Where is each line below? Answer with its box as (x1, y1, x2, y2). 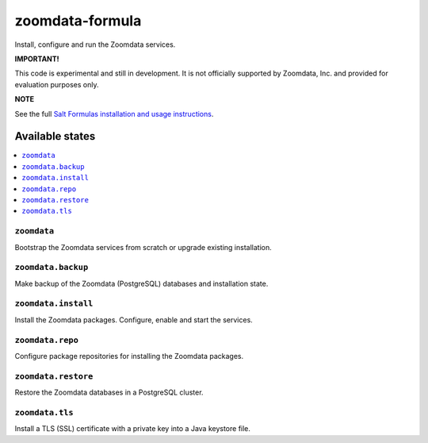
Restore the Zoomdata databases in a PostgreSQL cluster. (14, 387, 204, 397)
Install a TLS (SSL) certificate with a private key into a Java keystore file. (14, 424, 251, 433)
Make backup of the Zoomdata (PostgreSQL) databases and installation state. (14, 279, 269, 288)
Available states (14, 129, 96, 143)
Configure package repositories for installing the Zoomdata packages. (14, 351, 244, 360)
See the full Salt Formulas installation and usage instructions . (14, 109, 214, 118)
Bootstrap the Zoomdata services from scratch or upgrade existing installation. (14, 242, 273, 252)
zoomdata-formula (14, 12, 142, 29)
